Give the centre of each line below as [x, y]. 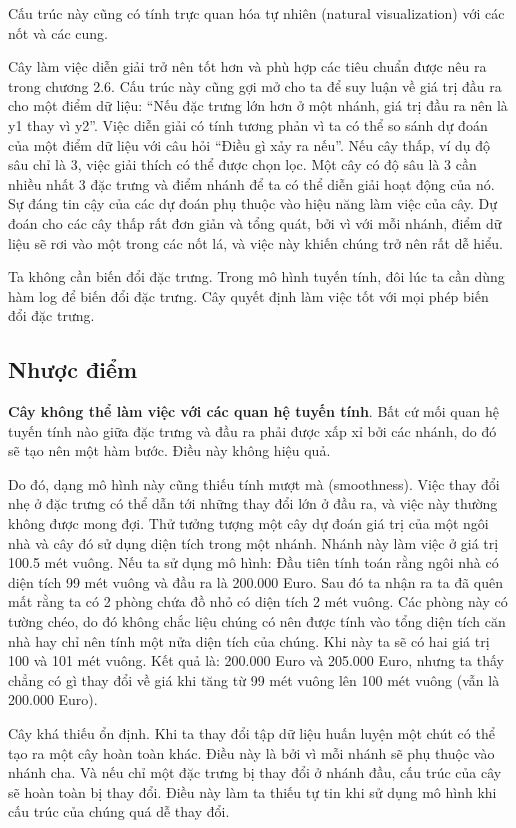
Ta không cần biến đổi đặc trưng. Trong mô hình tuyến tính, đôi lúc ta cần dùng [256, 276]
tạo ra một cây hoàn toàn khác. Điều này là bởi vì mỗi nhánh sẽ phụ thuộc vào [251, 752]
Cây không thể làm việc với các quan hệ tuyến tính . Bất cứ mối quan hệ [253, 411]
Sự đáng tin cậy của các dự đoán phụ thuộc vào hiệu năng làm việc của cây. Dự [253, 203]
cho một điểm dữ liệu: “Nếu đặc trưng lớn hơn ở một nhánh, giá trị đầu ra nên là [258, 105]
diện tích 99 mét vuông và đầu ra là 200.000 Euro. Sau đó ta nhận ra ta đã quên [256, 581]
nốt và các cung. [58, 32]
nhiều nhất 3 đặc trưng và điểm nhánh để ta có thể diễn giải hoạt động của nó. [251, 183]
